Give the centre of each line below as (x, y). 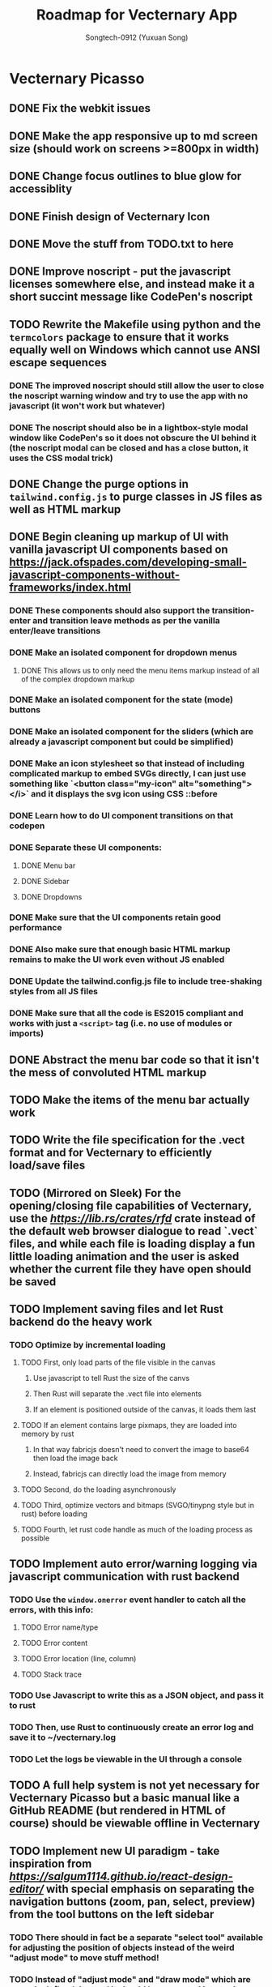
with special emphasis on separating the (150, 1889)
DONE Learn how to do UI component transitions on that (121, 816)
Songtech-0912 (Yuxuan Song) (137, 37)
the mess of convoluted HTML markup (108, 1073)
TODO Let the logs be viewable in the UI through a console (125, 1758)
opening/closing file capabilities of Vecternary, (130, 1205)
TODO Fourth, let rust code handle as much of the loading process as (137, 1530)
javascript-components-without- (95, 575)
